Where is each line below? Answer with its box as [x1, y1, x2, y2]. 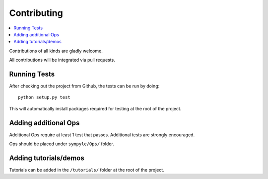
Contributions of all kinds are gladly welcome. [9, 48, 103, 54]
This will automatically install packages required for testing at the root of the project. [9, 105, 182, 111]
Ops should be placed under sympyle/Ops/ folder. [9, 141, 114, 147]
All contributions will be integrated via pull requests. [9, 57, 115, 63]
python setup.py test [18, 94, 70, 100]
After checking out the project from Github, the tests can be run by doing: [9, 83, 160, 89]
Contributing [9, 7, 63, 18]
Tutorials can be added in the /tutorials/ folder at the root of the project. [9, 167, 165, 173]
